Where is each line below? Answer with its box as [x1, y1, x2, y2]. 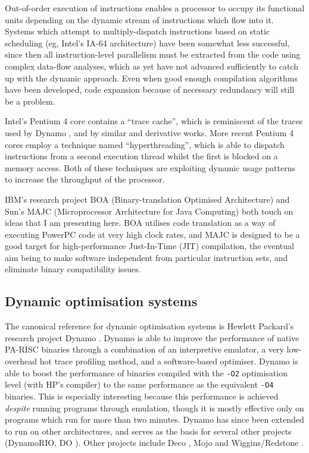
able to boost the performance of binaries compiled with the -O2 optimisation [5, 366, 288, 379]
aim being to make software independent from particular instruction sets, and [5, 251, 288, 263]
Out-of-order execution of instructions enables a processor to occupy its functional [5, 2, 305, 14]
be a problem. [5, 95, 55, 107]
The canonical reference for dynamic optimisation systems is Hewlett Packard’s [5, 320, 294, 332]
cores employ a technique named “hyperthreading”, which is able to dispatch [5, 138, 285, 150]
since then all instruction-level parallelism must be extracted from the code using [5, 48, 301, 61]
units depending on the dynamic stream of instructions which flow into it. [5, 13, 274, 26]
